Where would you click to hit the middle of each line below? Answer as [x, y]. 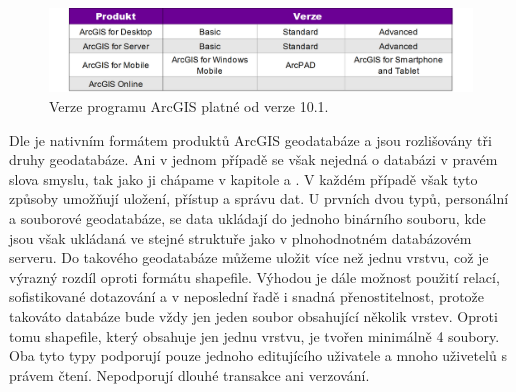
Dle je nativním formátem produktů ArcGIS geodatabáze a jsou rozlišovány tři [250, 139]
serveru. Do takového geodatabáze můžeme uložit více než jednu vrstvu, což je [249, 257]
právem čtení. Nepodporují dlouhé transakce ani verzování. [189, 374]
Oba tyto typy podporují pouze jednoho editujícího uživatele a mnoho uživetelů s [258, 355]
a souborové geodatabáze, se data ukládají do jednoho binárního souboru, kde [247, 218]
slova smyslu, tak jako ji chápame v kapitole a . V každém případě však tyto [243, 178]
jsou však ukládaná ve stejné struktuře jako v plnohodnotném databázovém [240, 237]
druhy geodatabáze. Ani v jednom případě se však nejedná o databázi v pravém [253, 159]
